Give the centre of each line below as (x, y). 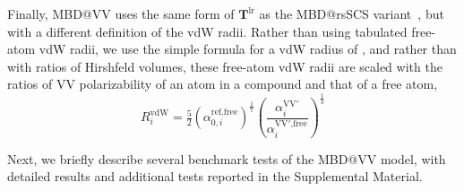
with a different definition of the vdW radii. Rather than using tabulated (207, 31)
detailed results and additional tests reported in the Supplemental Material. (215, 176)
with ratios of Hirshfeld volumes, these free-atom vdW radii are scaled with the (225, 66)
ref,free (224, 113)
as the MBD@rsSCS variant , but (352, 13)
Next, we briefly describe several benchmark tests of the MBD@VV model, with (227, 158)
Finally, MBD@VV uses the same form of (121, 13)
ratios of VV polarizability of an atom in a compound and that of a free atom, (223, 84)
